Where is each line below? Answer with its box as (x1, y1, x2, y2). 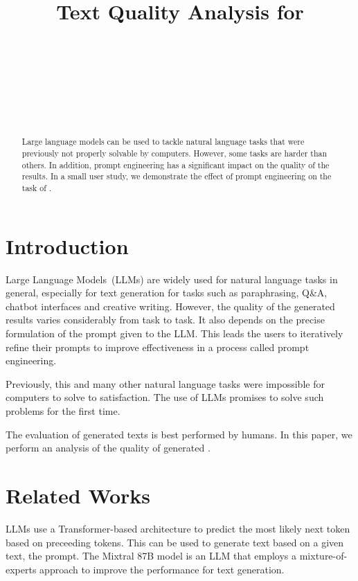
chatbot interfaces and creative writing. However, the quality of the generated (6, 298, 335, 313)
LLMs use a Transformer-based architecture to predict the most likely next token (6, 521, 350, 535)
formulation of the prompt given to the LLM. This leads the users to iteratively (6, 326, 343, 341)
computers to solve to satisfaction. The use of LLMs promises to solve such (6, 390, 324, 404)
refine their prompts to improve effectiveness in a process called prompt (6, 339, 310, 354)
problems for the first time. (6, 404, 120, 418)
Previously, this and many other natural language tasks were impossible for (6, 376, 325, 391)
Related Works (6, 481, 151, 510)
